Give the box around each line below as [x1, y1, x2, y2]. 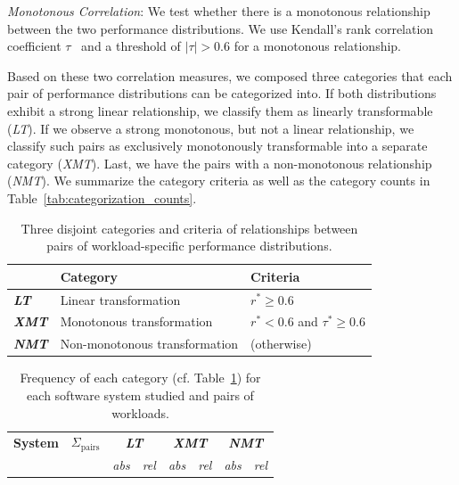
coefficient [7, 37, 61, 55]
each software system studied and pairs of [27, 385, 254, 404]
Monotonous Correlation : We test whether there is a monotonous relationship [7, 2, 430, 20]
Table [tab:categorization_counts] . [7, 188, 197, 207]
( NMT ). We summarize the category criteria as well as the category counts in [7, 171, 430, 190]
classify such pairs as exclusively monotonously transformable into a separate [7, 136, 428, 155]
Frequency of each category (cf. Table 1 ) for [20, 368, 261, 387]
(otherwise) [250, 334, 312, 353]
